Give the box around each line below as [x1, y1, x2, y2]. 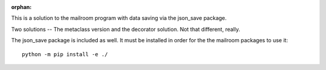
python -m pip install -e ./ [22, 51, 108, 57]
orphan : [11, 4, 32, 10]
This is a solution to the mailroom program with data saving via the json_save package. [11, 14, 227, 22]
